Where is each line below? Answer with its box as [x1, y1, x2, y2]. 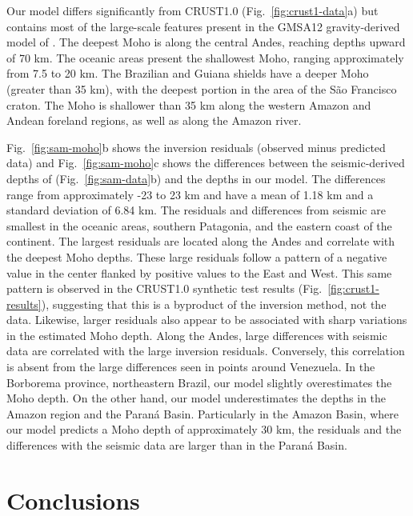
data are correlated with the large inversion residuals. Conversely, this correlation [6, 342, 405, 359]
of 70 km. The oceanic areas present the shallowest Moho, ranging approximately [6, 49, 404, 66]
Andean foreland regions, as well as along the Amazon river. [6, 112, 302, 129]
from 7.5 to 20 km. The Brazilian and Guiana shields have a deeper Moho [6, 65, 369, 82]
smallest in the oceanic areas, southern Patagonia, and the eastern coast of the [6, 217, 392, 234]
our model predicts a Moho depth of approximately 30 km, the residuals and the [6, 421, 402, 438]
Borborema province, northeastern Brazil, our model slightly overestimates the [6, 374, 392, 390]
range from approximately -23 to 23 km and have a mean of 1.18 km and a [6, 186, 374, 202]
